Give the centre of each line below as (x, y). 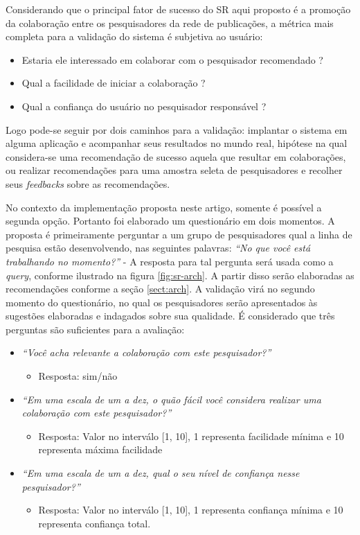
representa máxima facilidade (100, 449)
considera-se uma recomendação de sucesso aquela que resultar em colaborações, (176, 156)
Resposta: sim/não (78, 376)
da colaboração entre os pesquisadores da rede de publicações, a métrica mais (170, 23)
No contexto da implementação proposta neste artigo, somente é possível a (164, 207)
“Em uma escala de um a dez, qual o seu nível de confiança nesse (161, 473)
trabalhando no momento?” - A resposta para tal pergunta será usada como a (170, 261)
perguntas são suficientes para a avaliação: (95, 329)
